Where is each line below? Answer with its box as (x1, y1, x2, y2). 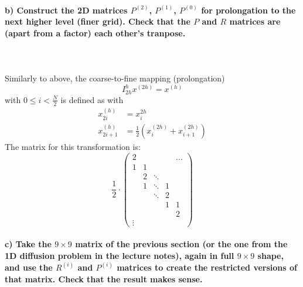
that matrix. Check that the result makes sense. (5, 272, 203, 285)
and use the (5, 261, 53, 273)
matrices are (229, 15, 281, 28)
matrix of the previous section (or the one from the (75, 238, 288, 250)
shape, (257, 249, 284, 261)
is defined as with (60, 93, 124, 105)
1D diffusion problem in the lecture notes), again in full (5, 249, 234, 261)
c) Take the (5, 238, 52, 250)
